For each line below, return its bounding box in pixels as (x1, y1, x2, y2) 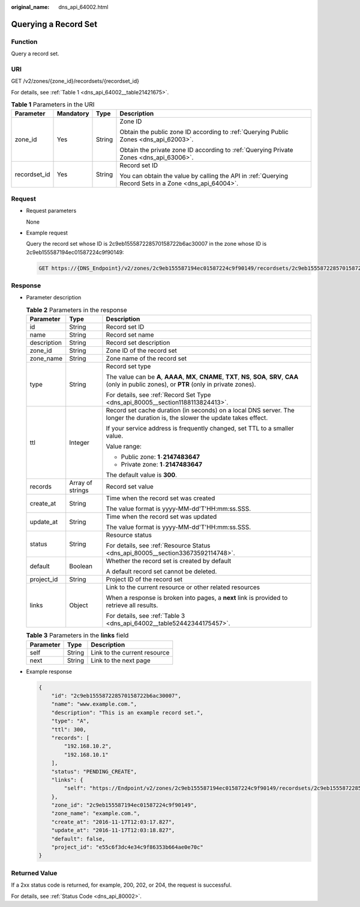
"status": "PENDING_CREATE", (51, 768, 137, 775)
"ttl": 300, (51, 726, 87, 733)
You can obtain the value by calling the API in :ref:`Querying (119, 172, 288, 180)
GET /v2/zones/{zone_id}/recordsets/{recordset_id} (11, 78, 139, 85)
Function (11, 37, 38, 46)
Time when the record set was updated (106, 513, 217, 521)
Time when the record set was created (106, 494, 215, 502)
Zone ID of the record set (106, 346, 177, 355)
